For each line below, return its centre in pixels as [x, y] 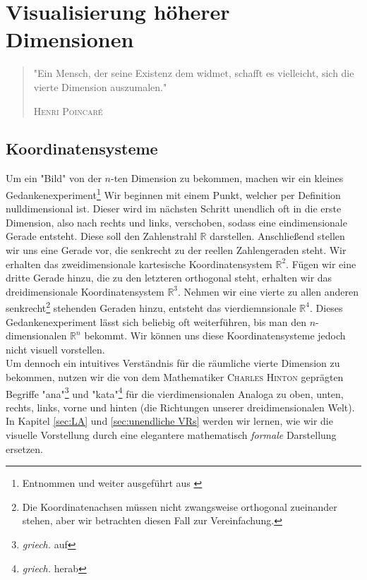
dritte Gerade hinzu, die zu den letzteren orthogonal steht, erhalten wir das [169, 278]
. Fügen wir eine [321, 264]
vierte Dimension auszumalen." [100, 86]
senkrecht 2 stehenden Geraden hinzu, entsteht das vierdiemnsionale [151, 307]
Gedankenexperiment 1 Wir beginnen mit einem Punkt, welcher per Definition [173, 193]
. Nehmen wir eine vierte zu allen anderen [269, 291]
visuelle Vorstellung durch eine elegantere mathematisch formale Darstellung [171, 434]
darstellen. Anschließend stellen [277, 236]
